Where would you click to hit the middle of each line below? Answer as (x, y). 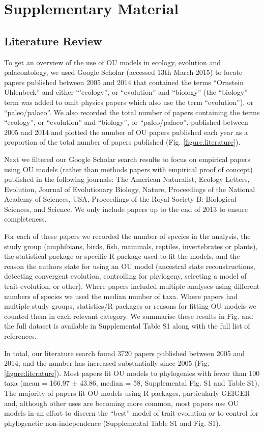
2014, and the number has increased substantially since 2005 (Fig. (107, 363)
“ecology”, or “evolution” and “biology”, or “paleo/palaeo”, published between (126, 122)
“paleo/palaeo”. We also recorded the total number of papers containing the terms (132, 112)
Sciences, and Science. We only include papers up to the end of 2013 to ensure (126, 209)
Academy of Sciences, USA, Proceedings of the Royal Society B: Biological (120, 199)
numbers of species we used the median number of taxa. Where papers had (121, 296)
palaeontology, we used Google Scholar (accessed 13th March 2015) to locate (123, 72)
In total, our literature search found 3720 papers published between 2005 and (124, 353)
